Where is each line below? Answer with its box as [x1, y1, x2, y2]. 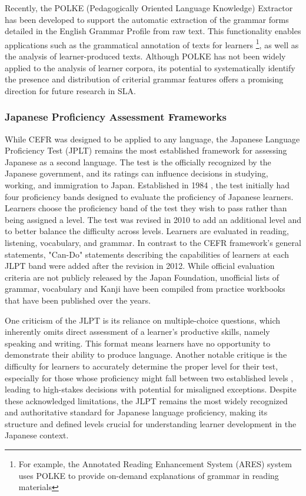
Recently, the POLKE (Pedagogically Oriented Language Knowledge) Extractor [5, 2, 293, 14]
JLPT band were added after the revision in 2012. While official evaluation [5, 259, 275, 272]
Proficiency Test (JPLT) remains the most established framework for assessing [5, 144, 287, 157]
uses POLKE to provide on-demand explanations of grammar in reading [18, 469, 279, 481]
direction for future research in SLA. [5, 84, 136, 96]
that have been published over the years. [5, 294, 151, 306]
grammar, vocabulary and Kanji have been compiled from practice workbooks [5, 282, 285, 295]
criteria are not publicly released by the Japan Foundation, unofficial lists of [5, 271, 279, 283]
